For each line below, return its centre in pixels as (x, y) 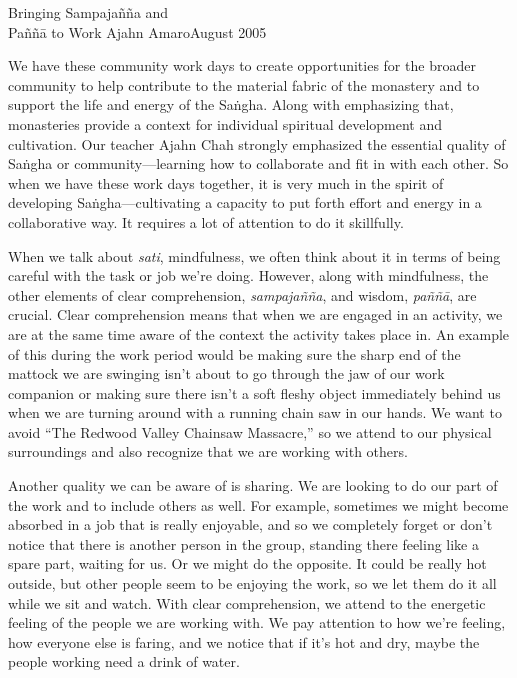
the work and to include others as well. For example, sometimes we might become (258, 504)
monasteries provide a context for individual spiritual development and (225, 123)
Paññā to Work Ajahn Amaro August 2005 (137, 31)
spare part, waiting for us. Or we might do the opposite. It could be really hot (247, 563)
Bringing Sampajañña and (88, 12)
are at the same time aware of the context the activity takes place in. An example (259, 333)
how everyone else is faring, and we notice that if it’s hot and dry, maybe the (244, 641)
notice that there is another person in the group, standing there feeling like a (244, 543)
